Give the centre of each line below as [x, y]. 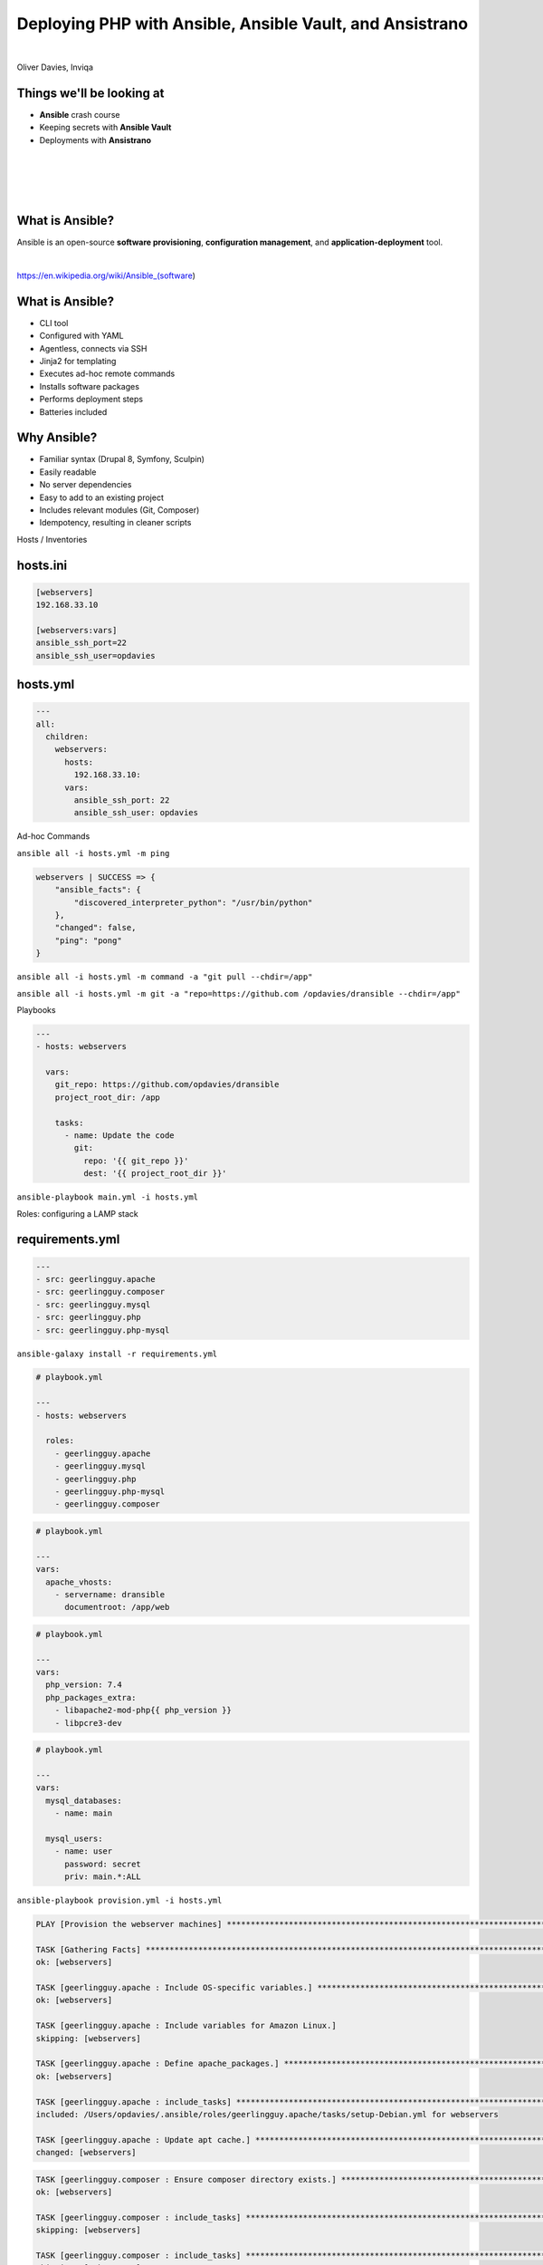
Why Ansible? [57, 438]
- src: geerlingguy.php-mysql [103, 1330]
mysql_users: [74, 1838]
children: [67, 737]
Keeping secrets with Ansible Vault [105, 128]
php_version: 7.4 [84, 1685]
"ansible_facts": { [98, 890]
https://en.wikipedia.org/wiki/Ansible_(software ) [106, 275]
